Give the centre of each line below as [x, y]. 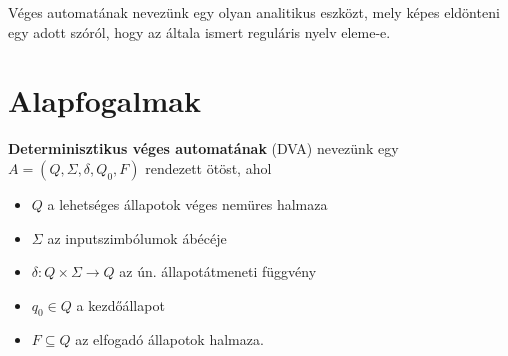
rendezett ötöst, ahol [208, 167]
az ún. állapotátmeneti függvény [218, 271]
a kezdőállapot [120, 304]
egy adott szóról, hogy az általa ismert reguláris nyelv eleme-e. [199, 31]
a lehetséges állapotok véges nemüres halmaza [187, 203]
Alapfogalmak [104, 100]
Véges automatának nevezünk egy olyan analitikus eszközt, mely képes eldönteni [254, 12]
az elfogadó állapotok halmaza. [169, 339]
